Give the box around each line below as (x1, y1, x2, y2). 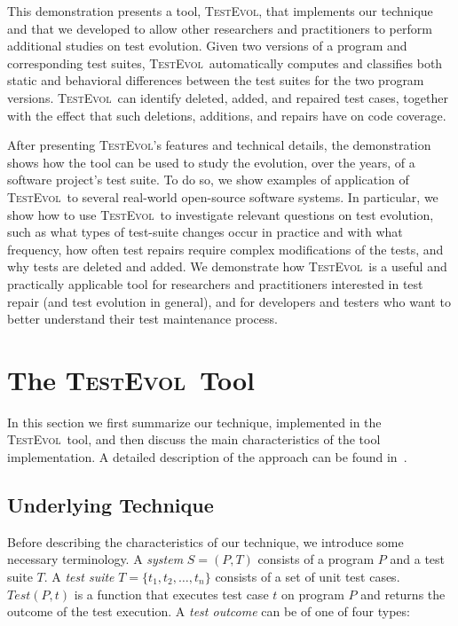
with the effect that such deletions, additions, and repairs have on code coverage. (7, 106, 446, 124)
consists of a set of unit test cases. (215, 567, 400, 585)
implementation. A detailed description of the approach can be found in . (7, 448, 407, 466)
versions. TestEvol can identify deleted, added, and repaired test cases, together (7, 88, 448, 106)
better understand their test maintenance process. (7, 309, 278, 328)
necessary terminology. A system (7, 550, 184, 568)
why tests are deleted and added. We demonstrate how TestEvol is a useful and (7, 257, 447, 276)
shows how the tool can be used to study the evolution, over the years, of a (7, 153, 415, 171)
